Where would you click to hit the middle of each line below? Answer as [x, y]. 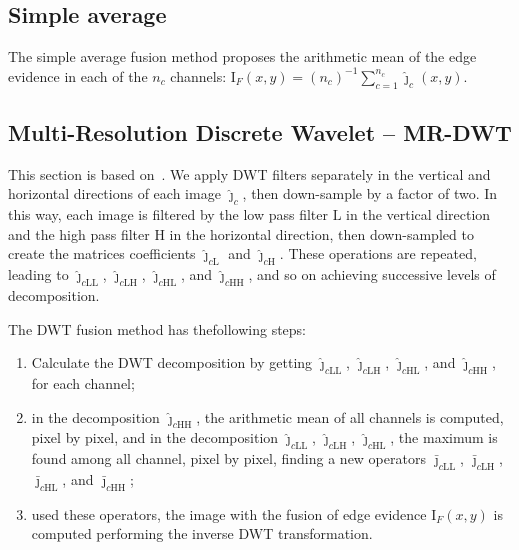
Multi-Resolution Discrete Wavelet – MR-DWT [260, 131]
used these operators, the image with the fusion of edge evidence [229, 513]
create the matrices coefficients [102, 253]
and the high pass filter [79, 233]
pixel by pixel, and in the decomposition [155, 437]
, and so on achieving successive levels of [372, 274]
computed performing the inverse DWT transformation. [202, 533]
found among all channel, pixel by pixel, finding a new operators [228, 458]
